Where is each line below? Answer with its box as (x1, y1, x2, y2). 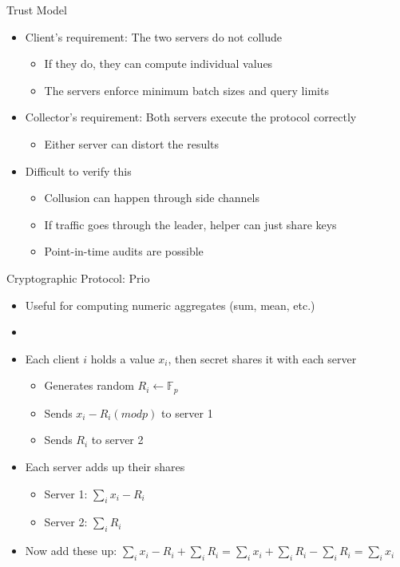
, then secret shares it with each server (168, 350, 357, 367)
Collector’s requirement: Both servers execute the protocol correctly (25, 109, 357, 125)
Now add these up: (25, 542, 117, 559)
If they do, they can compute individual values (44, 55, 273, 72)
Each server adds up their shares (25, 458, 185, 474)
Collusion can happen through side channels (44, 189, 260, 206)
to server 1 (161, 404, 213, 421)
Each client (25, 350, 80, 367)
